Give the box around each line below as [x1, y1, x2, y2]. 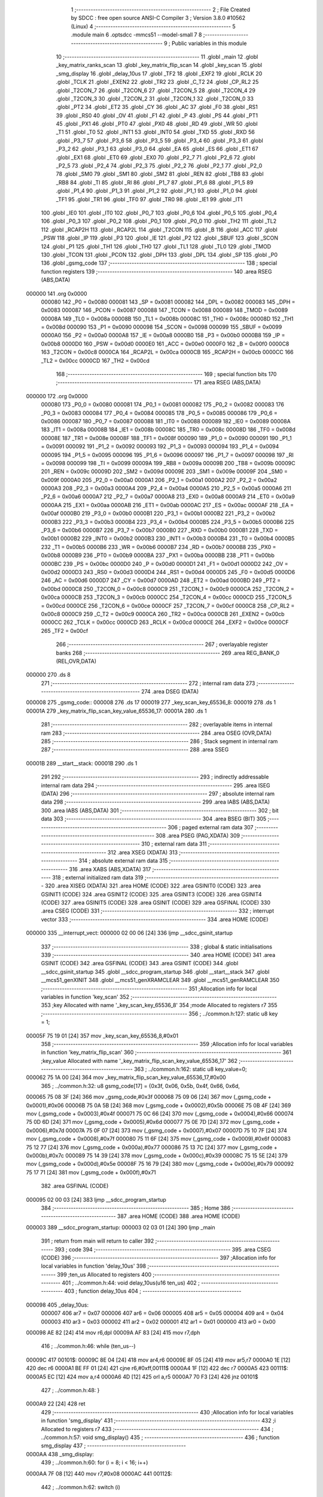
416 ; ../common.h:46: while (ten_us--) [41, 1343, 136, 1350]
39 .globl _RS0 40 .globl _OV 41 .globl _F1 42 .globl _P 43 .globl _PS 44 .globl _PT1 [56, 111, 258, 119]
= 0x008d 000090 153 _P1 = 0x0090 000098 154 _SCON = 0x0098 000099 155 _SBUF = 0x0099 [41, 323, 282, 331]
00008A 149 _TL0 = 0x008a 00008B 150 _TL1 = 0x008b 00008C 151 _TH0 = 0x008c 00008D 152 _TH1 [41, 315, 294, 322]
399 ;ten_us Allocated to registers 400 [57, 1271, 152, 1278]
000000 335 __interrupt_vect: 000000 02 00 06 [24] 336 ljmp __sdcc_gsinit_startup [26, 929, 233, 937]
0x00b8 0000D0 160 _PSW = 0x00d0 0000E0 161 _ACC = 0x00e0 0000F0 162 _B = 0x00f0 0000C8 [41, 340, 290, 347]
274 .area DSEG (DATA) [141, 688, 199, 695]
